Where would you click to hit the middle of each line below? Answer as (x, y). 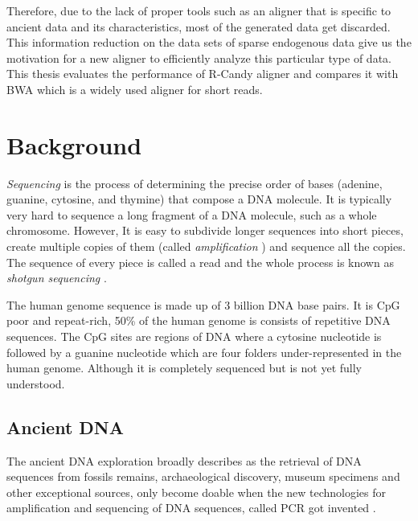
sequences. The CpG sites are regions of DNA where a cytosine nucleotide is (194, 336)
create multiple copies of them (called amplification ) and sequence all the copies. (206, 246)
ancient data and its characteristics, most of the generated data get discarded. (199, 26)
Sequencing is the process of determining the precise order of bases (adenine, (195, 183)
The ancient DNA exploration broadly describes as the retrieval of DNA (184, 460)
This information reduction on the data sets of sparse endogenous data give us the (209, 42)
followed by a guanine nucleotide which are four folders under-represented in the (204, 352)
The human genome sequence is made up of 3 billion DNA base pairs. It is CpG (203, 304)
